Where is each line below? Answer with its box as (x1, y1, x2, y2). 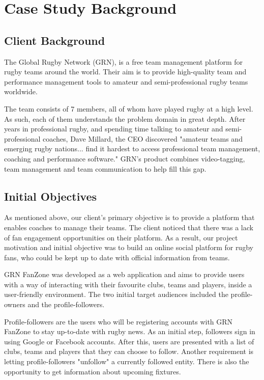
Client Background (4, 32, 105, 48)
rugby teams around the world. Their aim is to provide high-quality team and (4, 66, 247, 77)
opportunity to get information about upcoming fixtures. (4, 366, 181, 376)
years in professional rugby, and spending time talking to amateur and (4, 123, 223, 134)
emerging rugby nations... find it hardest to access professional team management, (4, 143, 260, 154)
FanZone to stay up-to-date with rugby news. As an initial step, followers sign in (4, 326, 255, 337)
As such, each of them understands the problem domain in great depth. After (4, 113, 246, 124)
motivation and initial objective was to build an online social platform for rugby (4, 242, 253, 253)
